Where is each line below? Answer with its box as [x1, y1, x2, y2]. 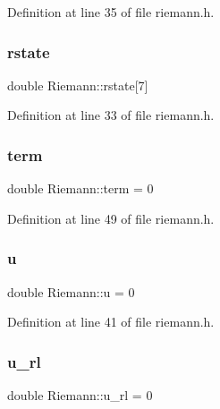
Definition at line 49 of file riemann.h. [7, 209, 215, 227]
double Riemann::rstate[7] [7, 75, 148, 94]
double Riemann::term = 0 [7, 179, 154, 198]
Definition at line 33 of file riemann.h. [7, 106, 215, 124]
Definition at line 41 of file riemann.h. [7, 312, 215, 331]
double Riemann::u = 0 [7, 282, 135, 301]
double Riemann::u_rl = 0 [7, 386, 153, 405]
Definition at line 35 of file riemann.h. [7, 3, 215, 21]
